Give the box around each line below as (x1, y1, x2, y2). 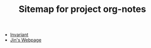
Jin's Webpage (10, 37, 42, 43)
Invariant (10, 31, 29, 38)
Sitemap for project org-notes (18, 3, 146, 15)
